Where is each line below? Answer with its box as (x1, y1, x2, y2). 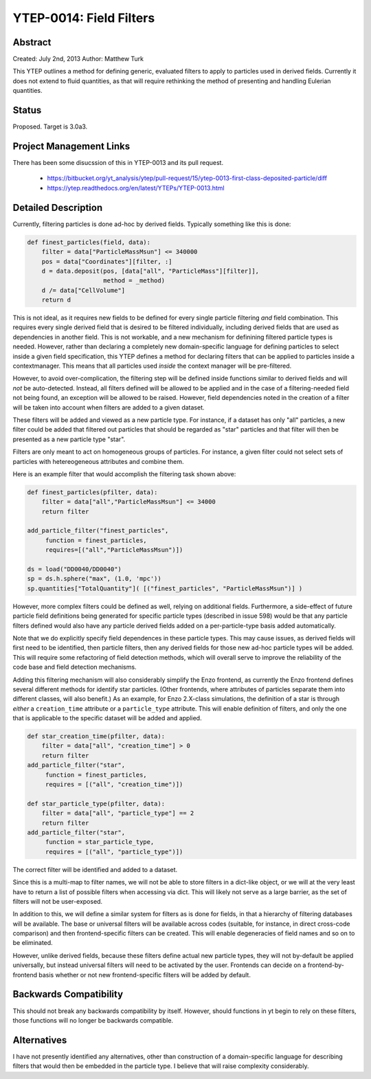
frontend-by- (307, 961, 345, 969)
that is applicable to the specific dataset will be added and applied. (12, 714, 202, 722)
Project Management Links (12, 140, 131, 152)
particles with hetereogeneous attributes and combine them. (12, 457, 184, 465)
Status (12, 104, 42, 116)
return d (41, 296, 71, 304)
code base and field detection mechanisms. (12, 663, 137, 671)
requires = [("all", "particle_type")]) (45, 847, 183, 856)
